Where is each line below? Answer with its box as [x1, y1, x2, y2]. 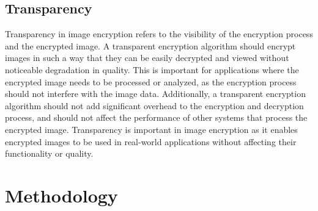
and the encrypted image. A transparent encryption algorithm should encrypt [5, 39, 296, 52]
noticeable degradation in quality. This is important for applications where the [5, 63, 299, 76]
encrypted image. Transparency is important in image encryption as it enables [5, 123, 298, 135]
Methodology [5, 182, 118, 207]
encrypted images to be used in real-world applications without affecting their [5, 135, 297, 148]
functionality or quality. [5, 147, 94, 160]
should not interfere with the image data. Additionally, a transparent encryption [5, 87, 306, 100]
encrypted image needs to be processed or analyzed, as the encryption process [5, 75, 297, 88]
